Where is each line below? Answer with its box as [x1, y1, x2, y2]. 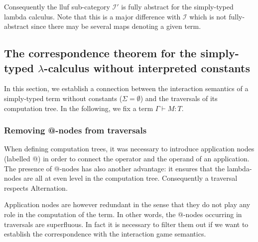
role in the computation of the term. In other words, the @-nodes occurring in [4, 209, 242, 219]
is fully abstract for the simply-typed [121, 1, 234, 11]
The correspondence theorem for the [4, 45, 197, 61]
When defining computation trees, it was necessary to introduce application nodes [4, 143, 255, 154]
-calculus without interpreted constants [44, 60, 251, 75]
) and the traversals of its [140, 93, 218, 103]
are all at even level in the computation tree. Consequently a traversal [23, 173, 238, 183]
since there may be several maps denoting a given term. [31, 21, 201, 31]
